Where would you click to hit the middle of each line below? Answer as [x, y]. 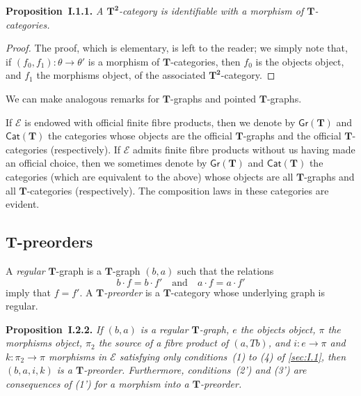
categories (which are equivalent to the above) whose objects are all [150, 176]
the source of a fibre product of [163, 343]
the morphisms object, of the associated [121, 75]
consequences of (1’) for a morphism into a [97, 384]
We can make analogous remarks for [83, 98]
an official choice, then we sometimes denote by [106, 163]
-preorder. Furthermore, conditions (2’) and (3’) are [195, 370]
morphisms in [78, 356]
